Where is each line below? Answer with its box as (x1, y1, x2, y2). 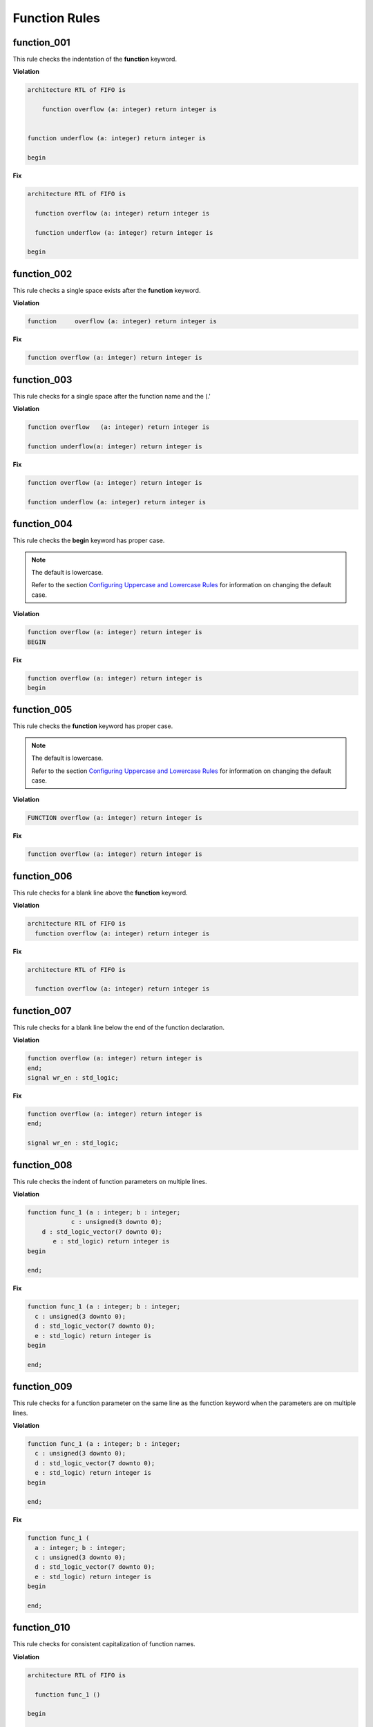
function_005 (12, 704, 73, 716)
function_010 (12, 1622, 70, 1634)
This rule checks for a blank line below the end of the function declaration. (12, 1023, 224, 1031)
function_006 (12, 870, 73, 882)
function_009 (12, 1381, 73, 1393)
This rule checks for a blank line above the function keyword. (12, 888, 188, 897)
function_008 (12, 1159, 73, 1171)
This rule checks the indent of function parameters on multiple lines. (12, 1177, 207, 1185)
